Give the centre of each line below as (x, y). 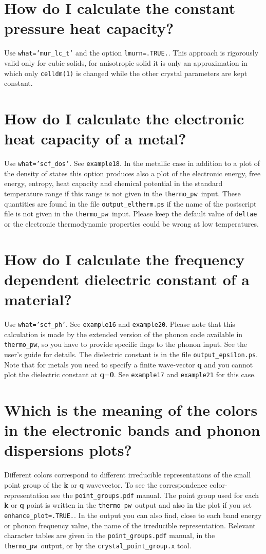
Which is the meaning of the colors (131, 410)
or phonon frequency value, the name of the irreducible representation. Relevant (130, 525)
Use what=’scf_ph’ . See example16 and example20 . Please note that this (120, 324)
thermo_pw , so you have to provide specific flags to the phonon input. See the (126, 344)
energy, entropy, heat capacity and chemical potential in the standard (113, 183)
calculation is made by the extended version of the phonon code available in (123, 334)
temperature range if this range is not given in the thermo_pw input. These (122, 193)
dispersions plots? (68, 450)
